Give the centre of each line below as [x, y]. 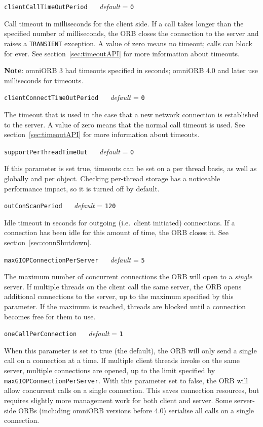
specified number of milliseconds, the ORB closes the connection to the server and [131, 33]
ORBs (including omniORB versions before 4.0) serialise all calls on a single [136, 410]
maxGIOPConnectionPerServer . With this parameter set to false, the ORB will [126, 380]
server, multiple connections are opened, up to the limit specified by [110, 370]
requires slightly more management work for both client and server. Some [118, 400]
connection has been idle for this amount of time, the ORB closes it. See [116, 232]
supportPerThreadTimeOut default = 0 [69, 151]
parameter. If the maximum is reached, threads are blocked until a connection [125, 306]
